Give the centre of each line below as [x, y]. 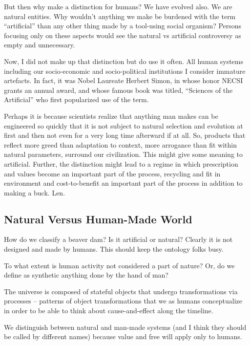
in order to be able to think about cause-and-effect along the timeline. [109, 311]
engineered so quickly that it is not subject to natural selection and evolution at [124, 125]
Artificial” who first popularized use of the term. [76, 99]
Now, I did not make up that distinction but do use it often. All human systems [124, 61]
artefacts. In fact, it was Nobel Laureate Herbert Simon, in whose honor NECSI [124, 80]
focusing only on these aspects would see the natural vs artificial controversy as [123, 35]
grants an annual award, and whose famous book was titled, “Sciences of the [118, 90]
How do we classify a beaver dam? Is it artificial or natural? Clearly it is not [118, 239]
